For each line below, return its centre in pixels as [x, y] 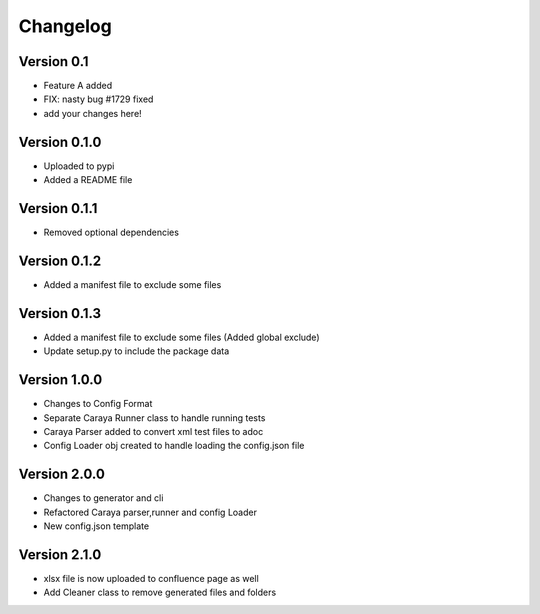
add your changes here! [92, 113]
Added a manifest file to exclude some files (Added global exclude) [181, 337]
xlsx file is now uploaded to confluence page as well [151, 578]
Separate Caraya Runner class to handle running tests [154, 417]
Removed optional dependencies [111, 232]
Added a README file [88, 180]
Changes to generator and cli [103, 498]
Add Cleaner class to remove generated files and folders [160, 592]
